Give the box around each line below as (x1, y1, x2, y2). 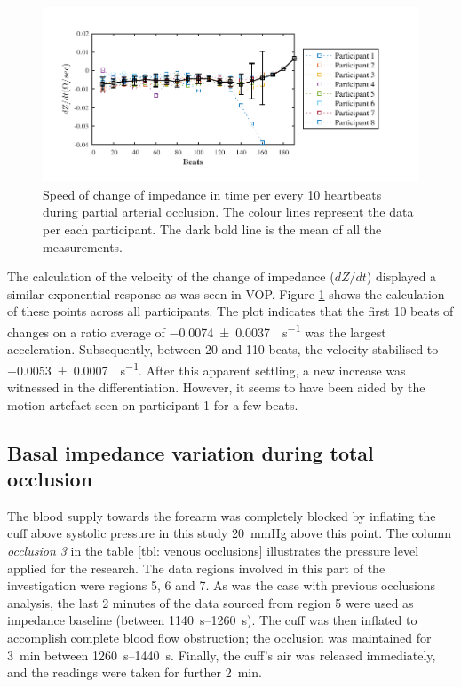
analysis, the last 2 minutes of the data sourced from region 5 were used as (7, 593, 414, 612)
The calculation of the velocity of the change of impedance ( (7, 267, 335, 286)
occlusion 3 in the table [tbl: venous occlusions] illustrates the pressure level (7, 541, 419, 560)
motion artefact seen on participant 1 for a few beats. (7, 395, 298, 414)
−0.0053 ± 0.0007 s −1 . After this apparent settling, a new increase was (7, 358, 406, 379)
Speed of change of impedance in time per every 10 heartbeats (43, 185, 382, 203)
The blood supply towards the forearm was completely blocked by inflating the (7, 506, 436, 525)
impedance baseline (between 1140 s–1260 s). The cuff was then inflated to (7, 611, 417, 629)
